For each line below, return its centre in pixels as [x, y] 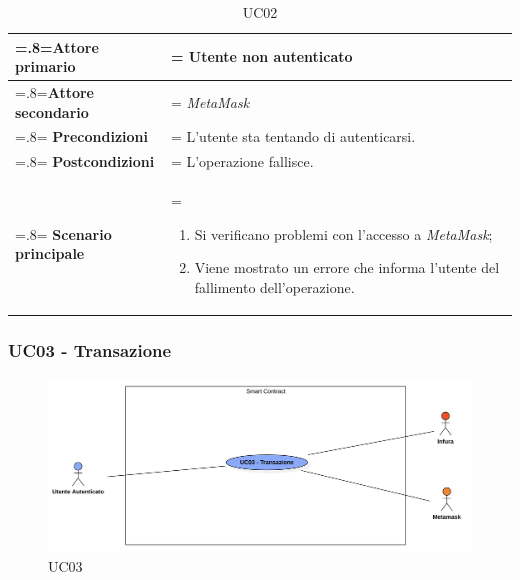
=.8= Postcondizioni [85, 161]
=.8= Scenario [63, 233]
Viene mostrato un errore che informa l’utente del [347, 267]
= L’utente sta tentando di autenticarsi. [293, 136]
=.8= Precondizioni [82, 136]
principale [50, 253]
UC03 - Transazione [90, 349]
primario [45, 66]
